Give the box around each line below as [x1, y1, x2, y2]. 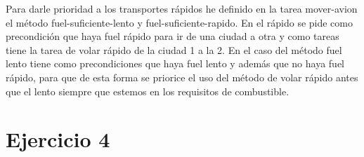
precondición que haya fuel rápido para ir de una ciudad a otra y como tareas [6, 29, 339, 43]
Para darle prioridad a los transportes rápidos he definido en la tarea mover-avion [6, 1, 358, 15]
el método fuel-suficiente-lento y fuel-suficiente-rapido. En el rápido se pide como [6, 15, 353, 29]
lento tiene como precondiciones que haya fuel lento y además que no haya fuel [6, 56, 344, 71]
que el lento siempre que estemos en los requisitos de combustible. [6, 83, 290, 98]
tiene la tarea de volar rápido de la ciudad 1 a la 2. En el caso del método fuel [6, 42, 342, 57]
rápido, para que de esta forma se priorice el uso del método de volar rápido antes [6, 69, 358, 84]
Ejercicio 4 [6, 125, 110, 153]
